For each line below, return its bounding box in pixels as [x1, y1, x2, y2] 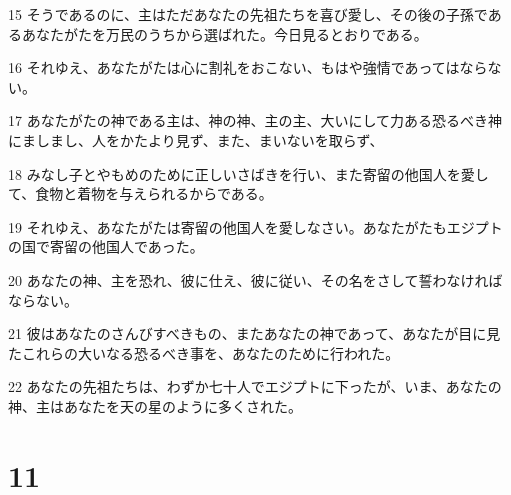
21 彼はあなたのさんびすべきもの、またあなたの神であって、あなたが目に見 [8, 323, 501, 344]
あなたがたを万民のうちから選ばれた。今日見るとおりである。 [21, 23, 428, 44]
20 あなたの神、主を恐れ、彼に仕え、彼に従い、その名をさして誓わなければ [8, 269, 503, 290]
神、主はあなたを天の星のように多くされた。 [8, 395, 302, 416]
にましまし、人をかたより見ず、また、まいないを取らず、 [8, 129, 384, 150]
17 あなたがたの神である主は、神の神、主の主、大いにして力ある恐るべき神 [8, 110, 503, 131]
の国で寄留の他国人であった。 [8, 236, 204, 257]
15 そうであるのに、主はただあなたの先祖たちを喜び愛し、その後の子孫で [8, 4, 488, 24]
